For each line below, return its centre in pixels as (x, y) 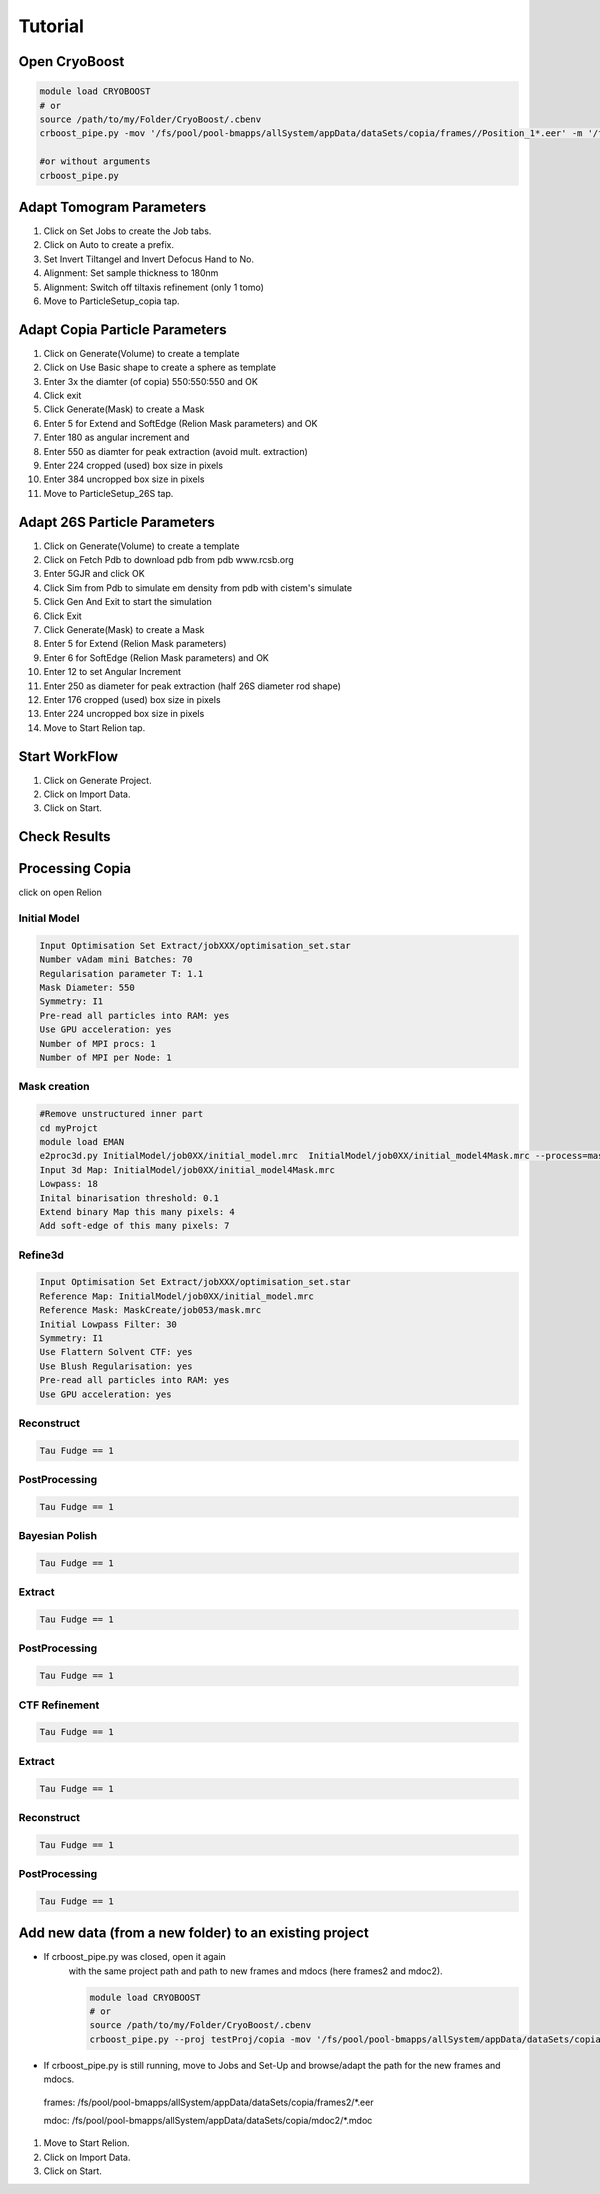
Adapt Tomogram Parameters (112, 206)
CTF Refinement (59, 1705)
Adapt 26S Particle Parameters (116, 521)
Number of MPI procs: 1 (98, 1043)
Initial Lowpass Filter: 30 (108, 1324)
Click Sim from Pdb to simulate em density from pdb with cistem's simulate (198, 587)
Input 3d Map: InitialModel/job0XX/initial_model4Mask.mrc (187, 1169)
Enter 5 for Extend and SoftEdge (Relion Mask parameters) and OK (180, 423)
